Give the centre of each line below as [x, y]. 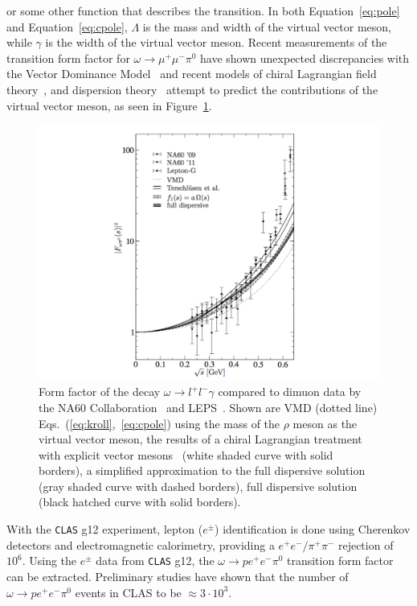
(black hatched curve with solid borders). [140, 502]
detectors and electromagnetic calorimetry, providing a [141, 544]
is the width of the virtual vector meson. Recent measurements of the [216, 42]
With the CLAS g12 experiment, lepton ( [105, 529]
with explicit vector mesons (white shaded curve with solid [186, 454]
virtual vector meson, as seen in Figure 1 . [109, 105]
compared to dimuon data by [290, 392]
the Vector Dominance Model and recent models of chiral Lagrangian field [192, 74]
